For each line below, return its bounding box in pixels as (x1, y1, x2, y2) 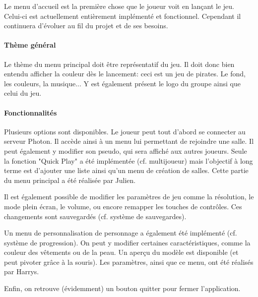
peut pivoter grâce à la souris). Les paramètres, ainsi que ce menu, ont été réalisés (4, 256, 254, 267)
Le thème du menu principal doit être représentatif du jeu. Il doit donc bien (4, 59, 235, 69)
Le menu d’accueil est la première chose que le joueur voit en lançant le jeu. (4, 1, 234, 11)
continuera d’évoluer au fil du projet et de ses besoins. (4, 20, 168, 31)
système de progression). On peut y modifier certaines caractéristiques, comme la (4, 237, 251, 247)
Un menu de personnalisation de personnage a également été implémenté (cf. (4, 228, 237, 238)
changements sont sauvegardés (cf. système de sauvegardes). (4, 211, 187, 221)
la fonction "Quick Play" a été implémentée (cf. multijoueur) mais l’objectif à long (4, 155, 253, 166)
